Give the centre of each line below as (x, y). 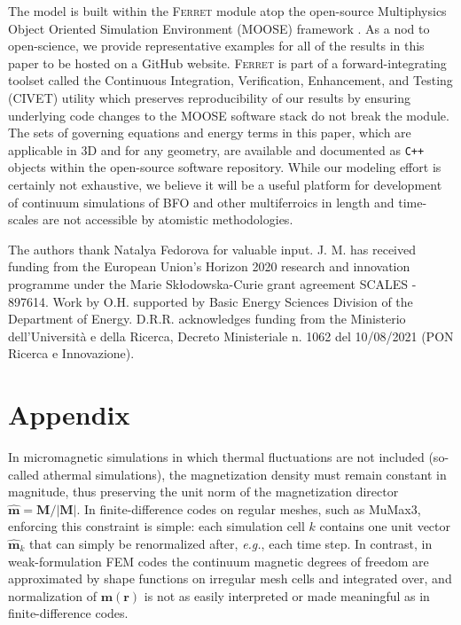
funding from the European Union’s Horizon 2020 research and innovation (209, 266)
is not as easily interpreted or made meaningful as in (287, 595)
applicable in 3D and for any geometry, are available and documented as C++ (216, 149)
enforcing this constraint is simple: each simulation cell (156, 526)
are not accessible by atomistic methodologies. (168, 219)
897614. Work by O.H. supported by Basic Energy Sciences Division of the (211, 301)
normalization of (53, 595)
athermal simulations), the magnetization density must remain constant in (245, 474)
